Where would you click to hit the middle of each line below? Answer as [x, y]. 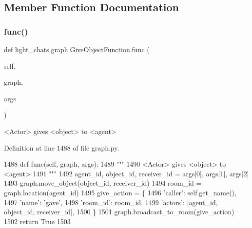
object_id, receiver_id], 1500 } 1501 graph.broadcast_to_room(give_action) [119, 212]
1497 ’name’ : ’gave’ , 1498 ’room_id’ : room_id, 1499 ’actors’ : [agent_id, [111, 202]
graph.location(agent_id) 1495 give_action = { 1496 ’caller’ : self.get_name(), [120, 192]
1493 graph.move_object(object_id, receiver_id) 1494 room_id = [103, 183]
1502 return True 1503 [37, 221]
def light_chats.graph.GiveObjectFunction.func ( [77, 49]
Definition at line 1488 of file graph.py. [62, 147]
